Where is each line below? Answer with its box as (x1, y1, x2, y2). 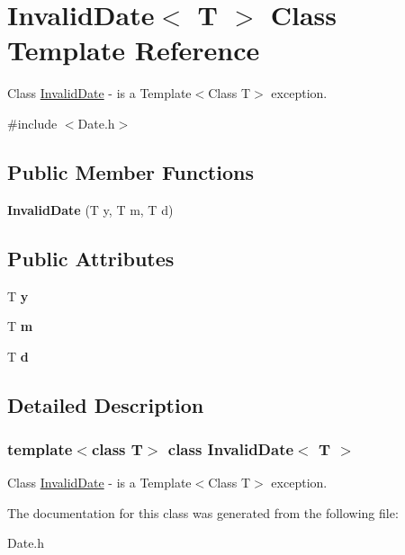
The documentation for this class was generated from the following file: (7, 503, 399, 522)
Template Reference (7, 31, 260, 68)
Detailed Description (7, 390, 204, 418)
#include (7, 113, 58, 132)
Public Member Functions (7, 157, 254, 185)
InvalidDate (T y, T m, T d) (7, 200, 174, 219)
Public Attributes (7, 244, 175, 272)
